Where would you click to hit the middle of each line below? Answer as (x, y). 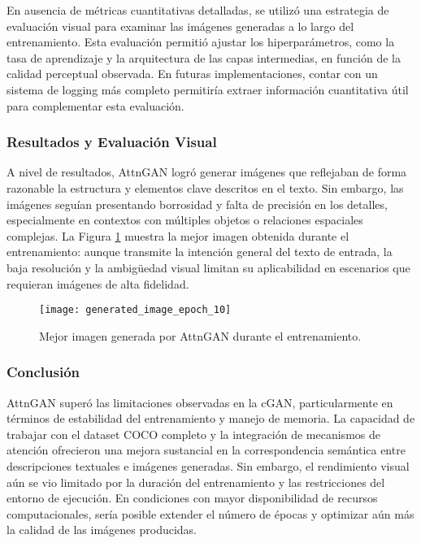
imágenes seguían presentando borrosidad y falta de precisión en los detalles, (197, 204)
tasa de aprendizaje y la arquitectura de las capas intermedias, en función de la (204, 57)
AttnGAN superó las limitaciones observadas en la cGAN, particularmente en (200, 402)
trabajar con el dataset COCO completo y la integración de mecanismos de (193, 434)
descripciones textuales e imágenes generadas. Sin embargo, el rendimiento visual (208, 465)
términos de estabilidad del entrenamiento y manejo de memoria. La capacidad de (211, 418)
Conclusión (43, 372)
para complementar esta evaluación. (95, 105)
